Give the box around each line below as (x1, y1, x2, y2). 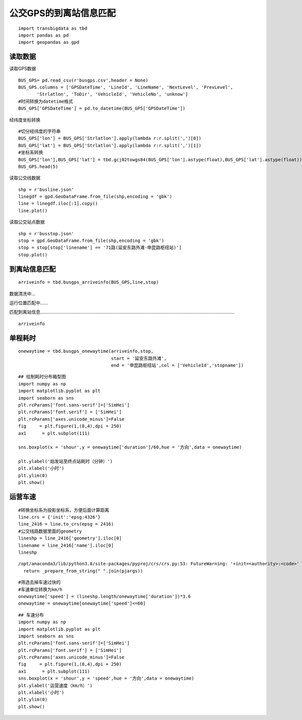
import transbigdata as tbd (18, 25, 88, 31)
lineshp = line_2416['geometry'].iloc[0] (18, 536, 122, 541)
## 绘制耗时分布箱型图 (18, 374, 66, 380)
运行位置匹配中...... (9, 300, 48, 306)
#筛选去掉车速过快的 (18, 579, 61, 585)
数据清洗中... (9, 290, 36, 297)
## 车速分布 (18, 612, 44, 618)
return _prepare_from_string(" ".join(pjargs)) (23, 568, 143, 574)
